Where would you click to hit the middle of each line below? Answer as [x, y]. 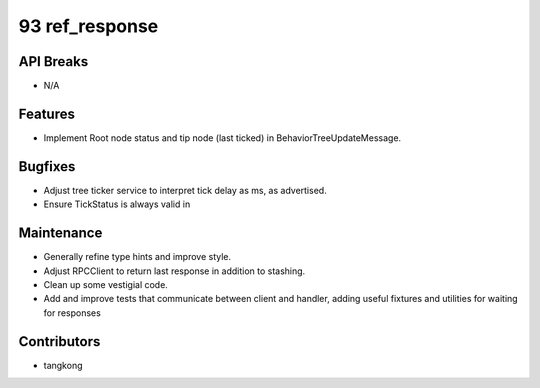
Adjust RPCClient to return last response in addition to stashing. [174, 271]
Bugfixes [47, 166]
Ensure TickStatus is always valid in [117, 204]
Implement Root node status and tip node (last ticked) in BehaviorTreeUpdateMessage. [222, 137]
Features [46, 113]
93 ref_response [88, 26]
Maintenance [60, 233]
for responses [72, 312]
